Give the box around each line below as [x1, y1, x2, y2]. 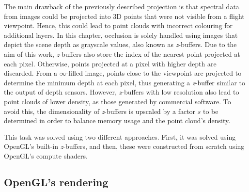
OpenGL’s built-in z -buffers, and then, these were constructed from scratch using [4, 141, 245, 151]
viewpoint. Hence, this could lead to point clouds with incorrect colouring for [4, 20, 233, 31]
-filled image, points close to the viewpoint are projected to [66, 68, 242, 78]
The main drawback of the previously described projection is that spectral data [4, 1, 239, 11]
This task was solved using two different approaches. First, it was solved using [4, 131, 236, 142]
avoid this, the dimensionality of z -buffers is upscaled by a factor [4, 106, 196, 116]
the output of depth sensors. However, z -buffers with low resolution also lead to [4, 87, 239, 97]
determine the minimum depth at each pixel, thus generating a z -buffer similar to [4, 77, 245, 87]
